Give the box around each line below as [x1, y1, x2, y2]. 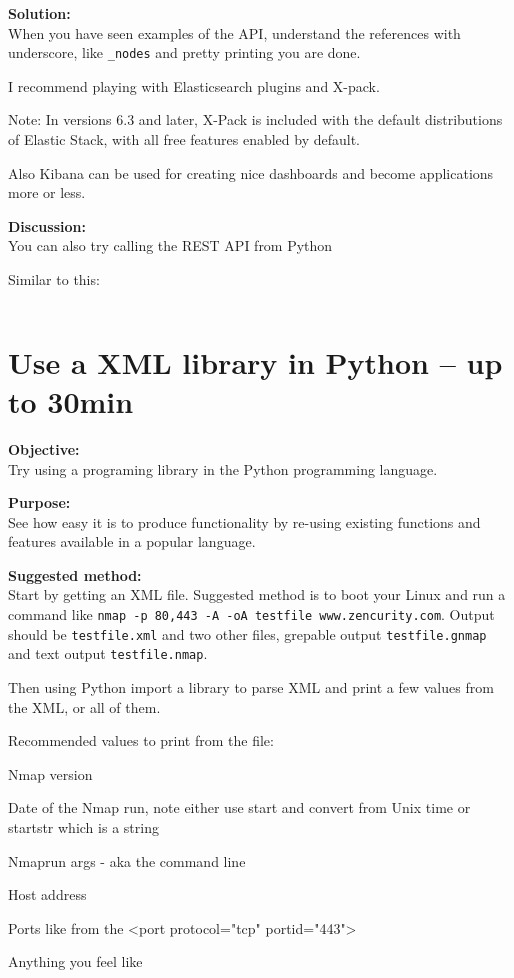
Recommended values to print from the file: [8, 730, 274, 751]
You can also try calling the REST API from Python [8, 235, 333, 256]
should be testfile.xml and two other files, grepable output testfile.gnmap [8, 623, 487, 644]
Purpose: [8, 492, 71, 513]
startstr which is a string [8, 817, 159, 837]
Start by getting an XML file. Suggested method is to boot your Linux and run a [8, 584, 506, 605]
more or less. [8, 182, 86, 203]
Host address [8, 884, 87, 905]
